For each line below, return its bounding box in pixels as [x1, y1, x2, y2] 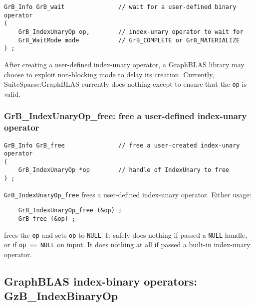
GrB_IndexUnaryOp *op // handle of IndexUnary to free [18, 166, 230, 174]
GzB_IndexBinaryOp [4, 288, 118, 304]
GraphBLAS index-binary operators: [4, 274, 197, 289]
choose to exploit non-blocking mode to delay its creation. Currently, [4, 69, 215, 79]
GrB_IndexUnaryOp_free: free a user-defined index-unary [4, 110, 247, 122]
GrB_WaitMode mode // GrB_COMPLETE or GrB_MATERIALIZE [18, 36, 240, 44]
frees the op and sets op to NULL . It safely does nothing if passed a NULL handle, [4, 229, 248, 240]
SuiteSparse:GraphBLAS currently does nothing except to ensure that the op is [4, 79, 247, 89]
